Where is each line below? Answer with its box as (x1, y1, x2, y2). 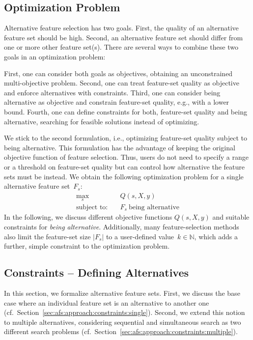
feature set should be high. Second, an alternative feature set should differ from (4, 32, 243, 42)
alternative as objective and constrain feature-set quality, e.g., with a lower (4, 97, 229, 107)
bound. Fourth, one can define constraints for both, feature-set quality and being (4, 106, 247, 116)
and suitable (212, 212, 250, 222)
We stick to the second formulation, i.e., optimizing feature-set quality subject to (4, 133, 248, 143)
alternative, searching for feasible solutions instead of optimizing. (4, 116, 199, 126)
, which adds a (194, 231, 238, 241)
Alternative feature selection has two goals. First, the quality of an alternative (4, 23, 239, 33)
